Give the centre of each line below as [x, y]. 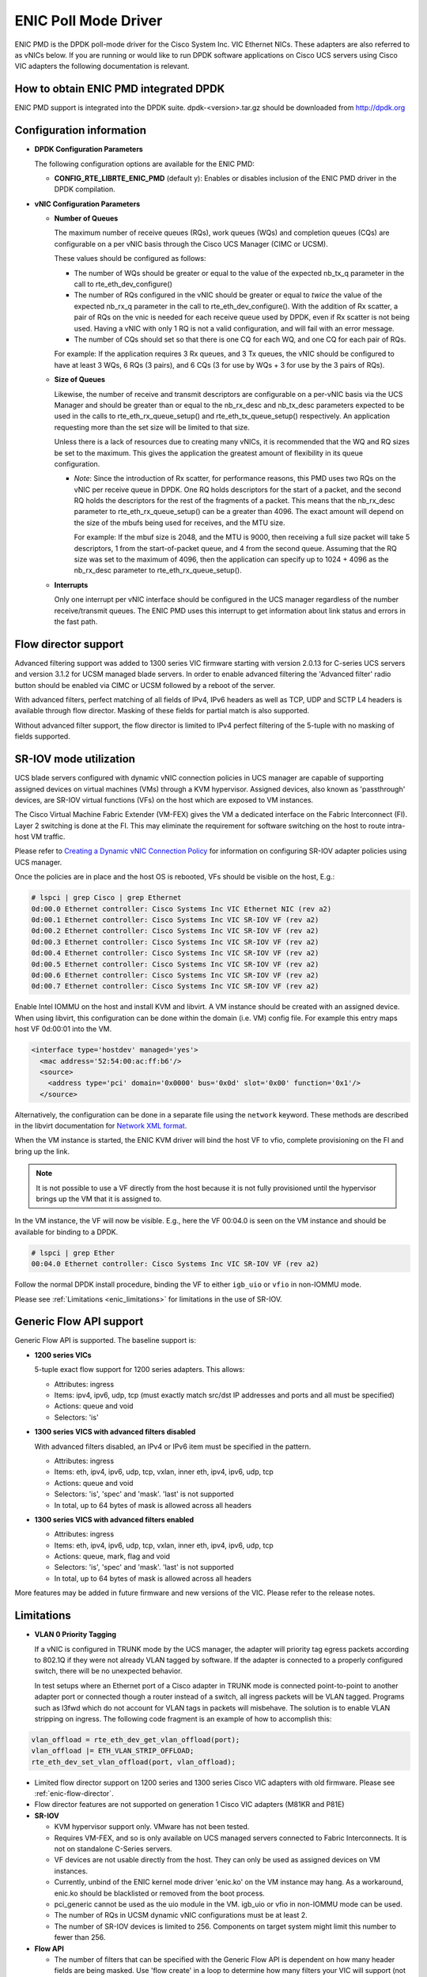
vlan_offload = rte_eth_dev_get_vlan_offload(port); [136, 1739]
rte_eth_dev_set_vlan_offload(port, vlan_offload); [134, 1762]
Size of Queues [80, 380]
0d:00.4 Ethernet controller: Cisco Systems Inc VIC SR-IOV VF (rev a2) [175, 953]
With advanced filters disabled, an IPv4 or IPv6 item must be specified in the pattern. [173, 1446]
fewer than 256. [80, 1937]
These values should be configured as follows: [130, 259]
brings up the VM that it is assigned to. [99, 1199]
